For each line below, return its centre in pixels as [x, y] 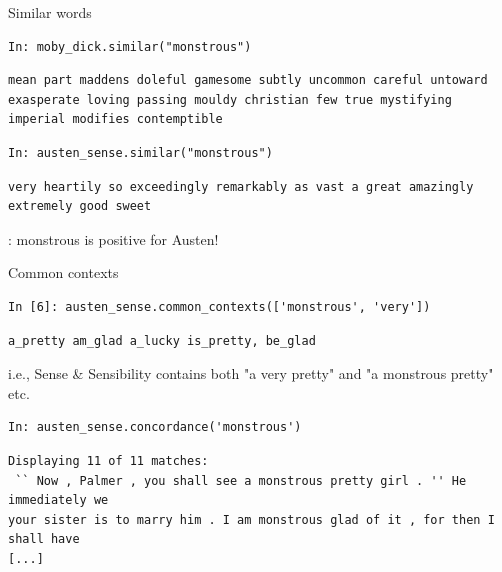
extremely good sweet [80, 206]
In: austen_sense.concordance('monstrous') [155, 427]
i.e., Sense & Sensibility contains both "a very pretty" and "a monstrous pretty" [251, 373]
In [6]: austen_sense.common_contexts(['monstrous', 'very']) [219, 306]
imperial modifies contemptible [115, 119]
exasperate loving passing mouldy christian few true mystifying [230, 99]
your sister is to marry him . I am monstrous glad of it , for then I [251, 519]
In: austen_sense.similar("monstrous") [140, 152]
